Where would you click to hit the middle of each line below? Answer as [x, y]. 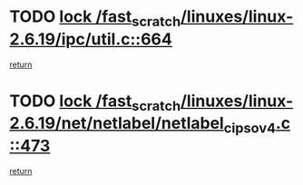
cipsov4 [250, 128]
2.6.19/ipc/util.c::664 [91, 39]
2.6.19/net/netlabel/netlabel [117, 123]
